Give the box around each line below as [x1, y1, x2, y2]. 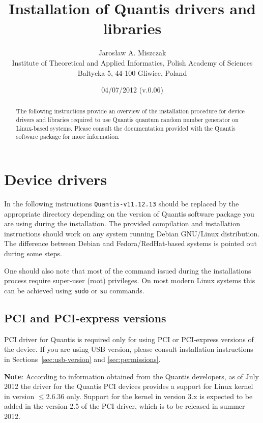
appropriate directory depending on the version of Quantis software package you [4, 208, 254, 219]
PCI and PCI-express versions [4, 310, 166, 325]
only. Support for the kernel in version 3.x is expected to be [67, 390, 253, 401]
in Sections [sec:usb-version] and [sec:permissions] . [4, 353, 161, 364]
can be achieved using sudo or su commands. [4, 285, 144, 295]
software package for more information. [16, 132, 120, 141]
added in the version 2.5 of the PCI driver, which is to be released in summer [4, 401, 245, 411]
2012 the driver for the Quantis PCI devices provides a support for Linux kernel [4, 381, 253, 391]
